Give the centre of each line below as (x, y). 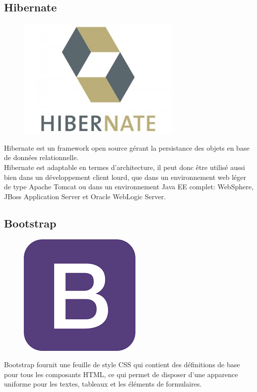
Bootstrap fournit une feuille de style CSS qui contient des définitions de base (122, 364)
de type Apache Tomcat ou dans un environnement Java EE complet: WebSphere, (129, 187)
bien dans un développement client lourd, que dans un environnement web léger (125, 177)
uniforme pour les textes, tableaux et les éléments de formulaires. (103, 384)
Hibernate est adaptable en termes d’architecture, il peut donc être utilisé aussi (125, 167)
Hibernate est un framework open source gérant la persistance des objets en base (127, 147)
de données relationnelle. (41, 157)
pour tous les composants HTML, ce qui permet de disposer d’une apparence (121, 374)
